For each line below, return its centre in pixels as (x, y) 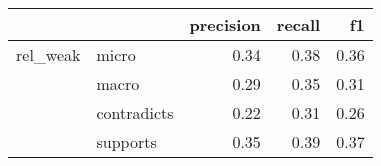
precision (225, 24)
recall (298, 24)
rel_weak (48, 54)
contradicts (135, 112)
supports (126, 141)
